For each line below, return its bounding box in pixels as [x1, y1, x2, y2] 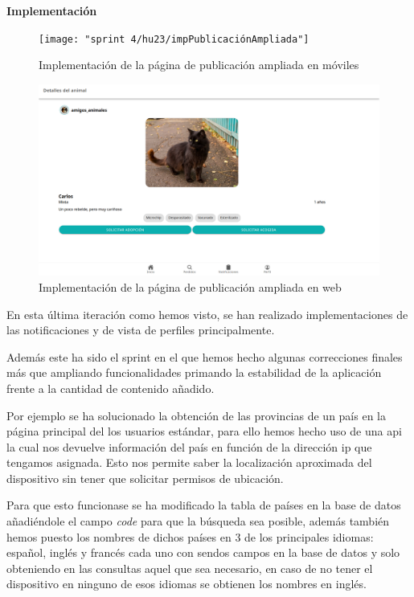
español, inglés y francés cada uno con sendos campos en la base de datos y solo [6, 544, 400, 561]
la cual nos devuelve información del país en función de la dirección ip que [6, 438, 372, 455]
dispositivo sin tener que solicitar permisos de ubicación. [6, 469, 284, 486]
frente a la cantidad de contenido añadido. [6, 379, 215, 396]
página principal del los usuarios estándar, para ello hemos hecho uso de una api [6, 423, 402, 440]
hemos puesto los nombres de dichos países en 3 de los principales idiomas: [6, 528, 374, 545]
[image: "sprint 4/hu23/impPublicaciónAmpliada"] [39, 33, 309, 45]
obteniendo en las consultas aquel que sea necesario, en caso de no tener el [6, 559, 373, 576]
